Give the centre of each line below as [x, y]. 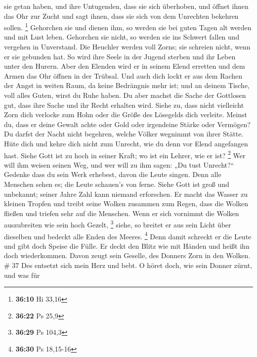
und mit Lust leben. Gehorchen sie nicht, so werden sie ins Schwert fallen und [122, 37]
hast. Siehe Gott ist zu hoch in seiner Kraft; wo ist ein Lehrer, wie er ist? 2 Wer [125, 154]
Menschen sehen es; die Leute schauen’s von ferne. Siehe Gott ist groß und [117, 184]
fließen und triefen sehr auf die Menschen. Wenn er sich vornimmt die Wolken [122, 213]
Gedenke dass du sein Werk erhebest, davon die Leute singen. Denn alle [113, 174]
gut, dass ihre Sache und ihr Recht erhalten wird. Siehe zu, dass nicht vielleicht [124, 105]
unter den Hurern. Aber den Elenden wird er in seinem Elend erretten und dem [125, 66]
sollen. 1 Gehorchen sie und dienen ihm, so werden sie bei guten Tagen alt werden [128, 26]
